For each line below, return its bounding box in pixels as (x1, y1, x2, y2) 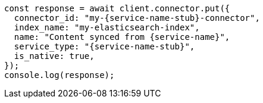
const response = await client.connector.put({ (4, 4, 230, 13)
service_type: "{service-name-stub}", (14, 42, 195, 51)
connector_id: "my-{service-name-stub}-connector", (14, 13, 260, 23)
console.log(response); (4, 70, 115, 80)
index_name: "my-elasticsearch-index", (14, 23, 200, 32)
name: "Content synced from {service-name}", (14, 32, 230, 42)
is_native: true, (14, 51, 95, 61)
